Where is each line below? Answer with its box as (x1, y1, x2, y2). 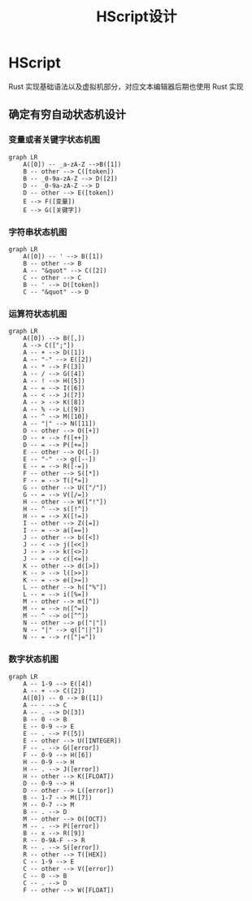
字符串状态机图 (8, 226, 67, 237)
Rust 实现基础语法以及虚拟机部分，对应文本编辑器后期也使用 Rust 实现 (8, 81, 244, 91)
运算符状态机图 (8, 308, 67, 320)
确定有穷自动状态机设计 (8, 107, 126, 122)
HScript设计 (96, 7, 177, 26)
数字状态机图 (8, 654, 59, 665)
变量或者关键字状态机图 (8, 134, 100, 146)
